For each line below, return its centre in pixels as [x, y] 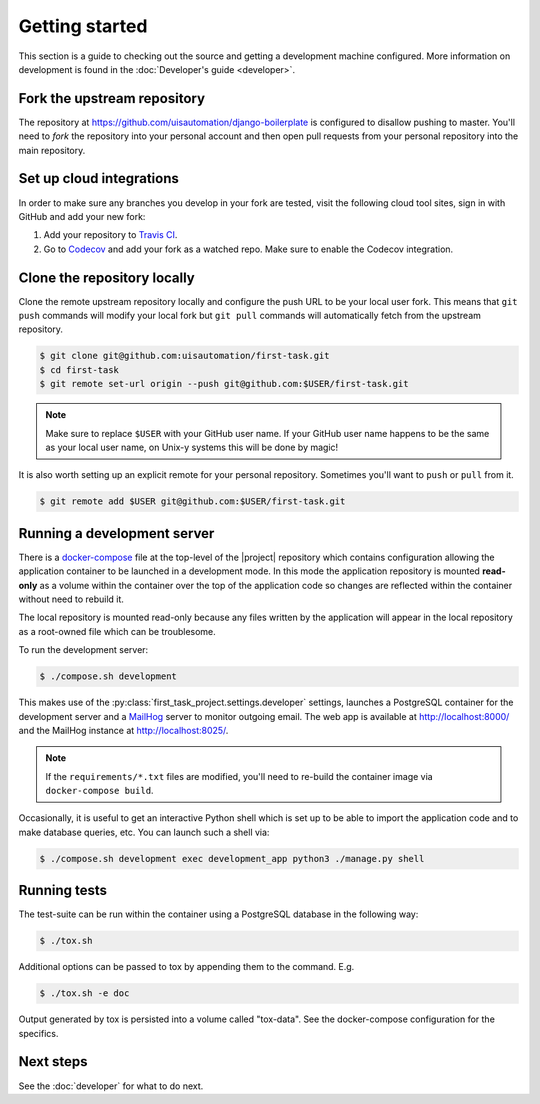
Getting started [83, 26]
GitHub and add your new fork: [82, 216]
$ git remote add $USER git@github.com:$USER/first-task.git [192, 501]
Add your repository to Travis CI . [110, 235]
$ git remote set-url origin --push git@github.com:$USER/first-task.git [224, 384]
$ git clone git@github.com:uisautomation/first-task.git [184, 356]
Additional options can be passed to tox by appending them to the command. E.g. [186, 967]
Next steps [53, 1061]
